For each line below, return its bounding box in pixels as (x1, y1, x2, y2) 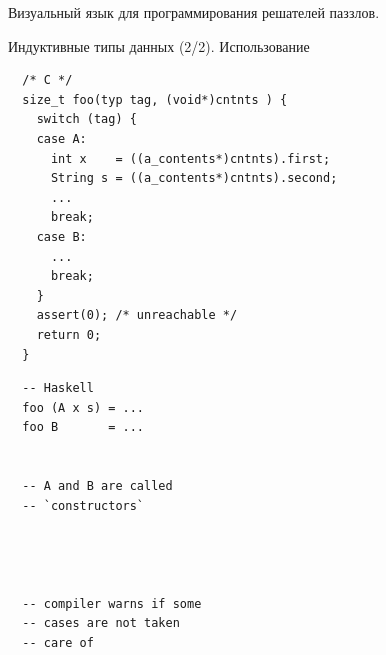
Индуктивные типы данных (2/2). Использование (8, 35, 310, 56)
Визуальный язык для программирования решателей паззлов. (8, 2, 380, 22)
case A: (36, 131, 87, 146)
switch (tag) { (36, 112, 137, 127)
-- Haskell (22, 381, 94, 396)
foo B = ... (22, 420, 145, 435)
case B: (36, 229, 87, 244)
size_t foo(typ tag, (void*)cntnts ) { (22, 92, 288, 107)
